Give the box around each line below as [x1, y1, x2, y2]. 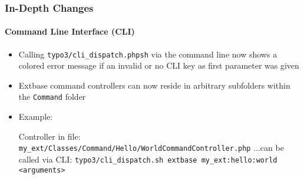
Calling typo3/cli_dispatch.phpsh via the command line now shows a [18, 48, 277, 60]
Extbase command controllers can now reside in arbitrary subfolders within [18, 79, 290, 91]
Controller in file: [18, 130, 81, 142]
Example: [18, 110, 53, 123]
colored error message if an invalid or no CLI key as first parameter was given [18, 59, 299, 72]
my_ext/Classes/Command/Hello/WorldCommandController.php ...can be [18, 141, 284, 154]
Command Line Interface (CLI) [5, 25, 135, 38]
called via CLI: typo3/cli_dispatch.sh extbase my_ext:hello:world [18, 153, 277, 165]
